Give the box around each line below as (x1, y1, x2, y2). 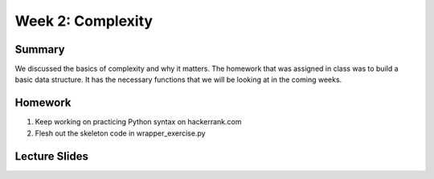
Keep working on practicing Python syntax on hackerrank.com (35, 117, 242, 127)
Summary (14, 43, 65, 56)
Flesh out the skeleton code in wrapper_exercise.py (35, 128, 206, 138)
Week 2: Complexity (14, 12, 153, 30)
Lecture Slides (14, 149, 88, 163)
